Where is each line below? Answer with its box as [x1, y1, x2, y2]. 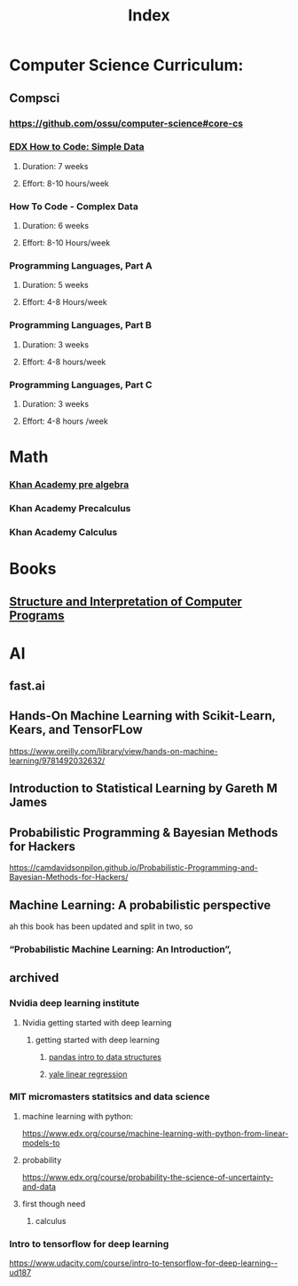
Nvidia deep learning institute [9, 997, 140, 1009]
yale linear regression [48, 1069, 128, 1079]
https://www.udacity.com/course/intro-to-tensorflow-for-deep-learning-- [9, 1258, 278, 1268]
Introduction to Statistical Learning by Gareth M [9, 781, 278, 796]
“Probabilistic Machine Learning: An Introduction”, [9, 943, 232, 955]
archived [9, 970, 59, 986]
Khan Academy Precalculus [9, 503, 131, 515]
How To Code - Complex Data [9, 200, 139, 213]
